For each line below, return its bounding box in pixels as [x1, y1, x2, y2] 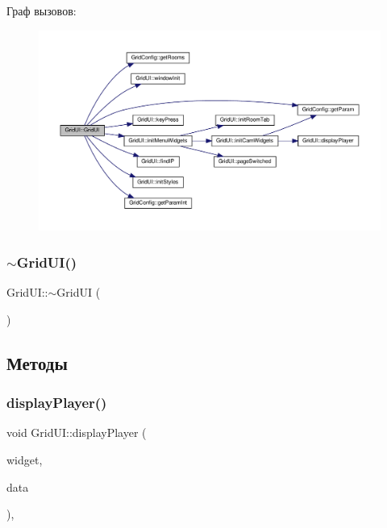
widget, [6, 451, 43, 468]
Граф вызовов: [6, 2, 77, 19]
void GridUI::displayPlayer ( [6, 424, 147, 441]
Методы [6, 350, 68, 375]
